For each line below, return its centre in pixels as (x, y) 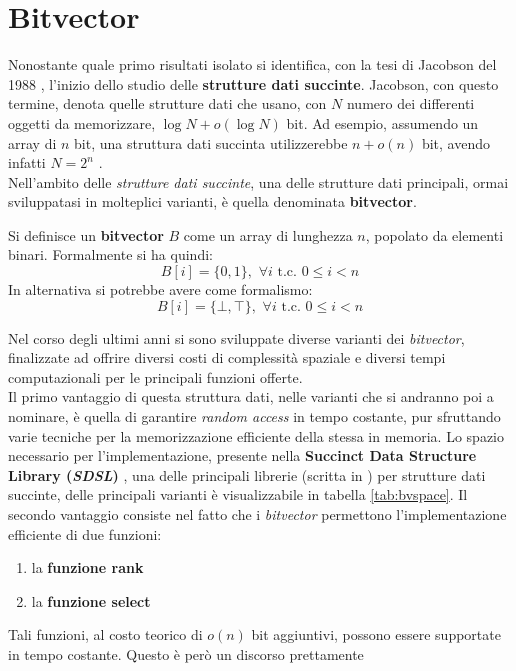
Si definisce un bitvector (86, 234)
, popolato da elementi (434, 234)
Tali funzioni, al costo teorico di (105, 634)
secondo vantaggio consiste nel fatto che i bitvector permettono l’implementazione (257, 514)
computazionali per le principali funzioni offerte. (155, 376)
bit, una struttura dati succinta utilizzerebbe (211, 142)
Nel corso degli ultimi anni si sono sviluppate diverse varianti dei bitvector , (236, 337)
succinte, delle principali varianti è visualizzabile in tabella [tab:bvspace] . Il (238, 494)
